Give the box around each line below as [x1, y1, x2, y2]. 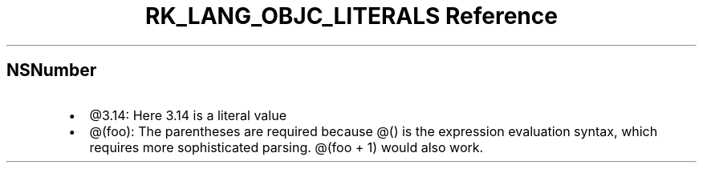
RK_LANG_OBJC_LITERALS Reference [145, 2, 558, 30]
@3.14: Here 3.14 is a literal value [89, 107, 286, 123]
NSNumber [6, 60, 97, 81]
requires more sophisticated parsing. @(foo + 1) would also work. [89, 139, 484, 155]
